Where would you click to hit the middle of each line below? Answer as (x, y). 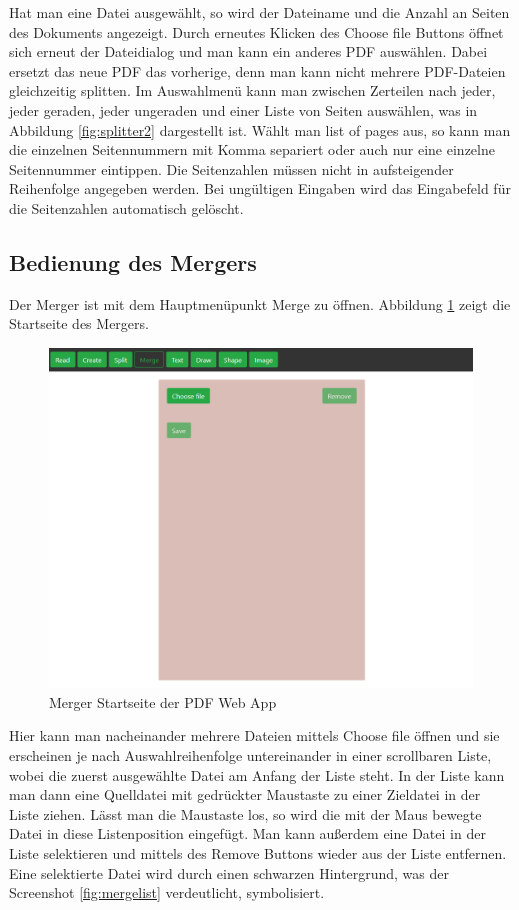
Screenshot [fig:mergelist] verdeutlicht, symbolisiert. (167, 892)
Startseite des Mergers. (79, 323)
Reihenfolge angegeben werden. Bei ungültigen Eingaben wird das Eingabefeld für (260, 188)
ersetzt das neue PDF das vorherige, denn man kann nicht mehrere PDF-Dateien (257, 70)
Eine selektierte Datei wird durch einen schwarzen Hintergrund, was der (229, 872)
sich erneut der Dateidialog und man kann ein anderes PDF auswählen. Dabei (248, 51)
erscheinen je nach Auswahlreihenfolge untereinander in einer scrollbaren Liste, (250, 755)
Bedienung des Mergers (133, 261)
